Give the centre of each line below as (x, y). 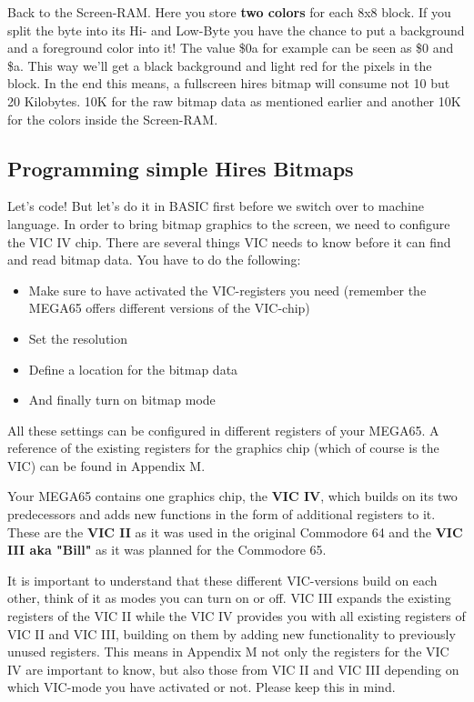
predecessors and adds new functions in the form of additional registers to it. (222, 514)
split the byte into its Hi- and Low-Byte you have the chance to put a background (236, 30)
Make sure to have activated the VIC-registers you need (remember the (227, 290)
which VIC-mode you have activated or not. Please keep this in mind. (202, 687)
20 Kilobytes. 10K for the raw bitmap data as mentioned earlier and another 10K (234, 100)
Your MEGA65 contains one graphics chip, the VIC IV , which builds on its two (232, 496)
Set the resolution (78, 338)
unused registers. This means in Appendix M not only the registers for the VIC (228, 652)
